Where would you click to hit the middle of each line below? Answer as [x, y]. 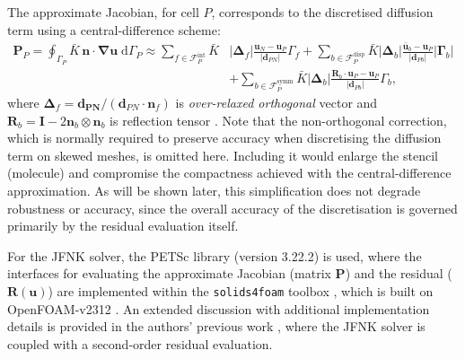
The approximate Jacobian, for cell [103, 12]
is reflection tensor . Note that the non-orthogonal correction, [278, 120]
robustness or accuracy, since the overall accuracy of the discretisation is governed [232, 208]
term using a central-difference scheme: [114, 29]
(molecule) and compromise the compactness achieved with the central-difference [229, 173]
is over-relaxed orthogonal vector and [276, 102]
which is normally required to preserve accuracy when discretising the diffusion [224, 138]
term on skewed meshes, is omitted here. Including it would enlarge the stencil [223, 155]
